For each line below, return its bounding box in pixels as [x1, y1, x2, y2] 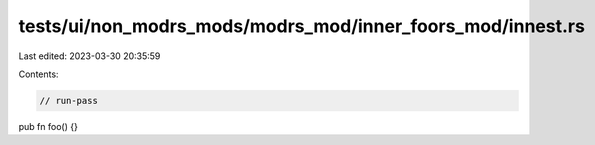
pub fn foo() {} [18, 120, 79, 132]
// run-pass [39, 95, 99, 106]
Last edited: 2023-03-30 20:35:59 [18, 50, 161, 62]
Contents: [18, 68, 59, 80]
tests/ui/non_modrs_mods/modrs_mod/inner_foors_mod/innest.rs [18, 15, 585, 37]
